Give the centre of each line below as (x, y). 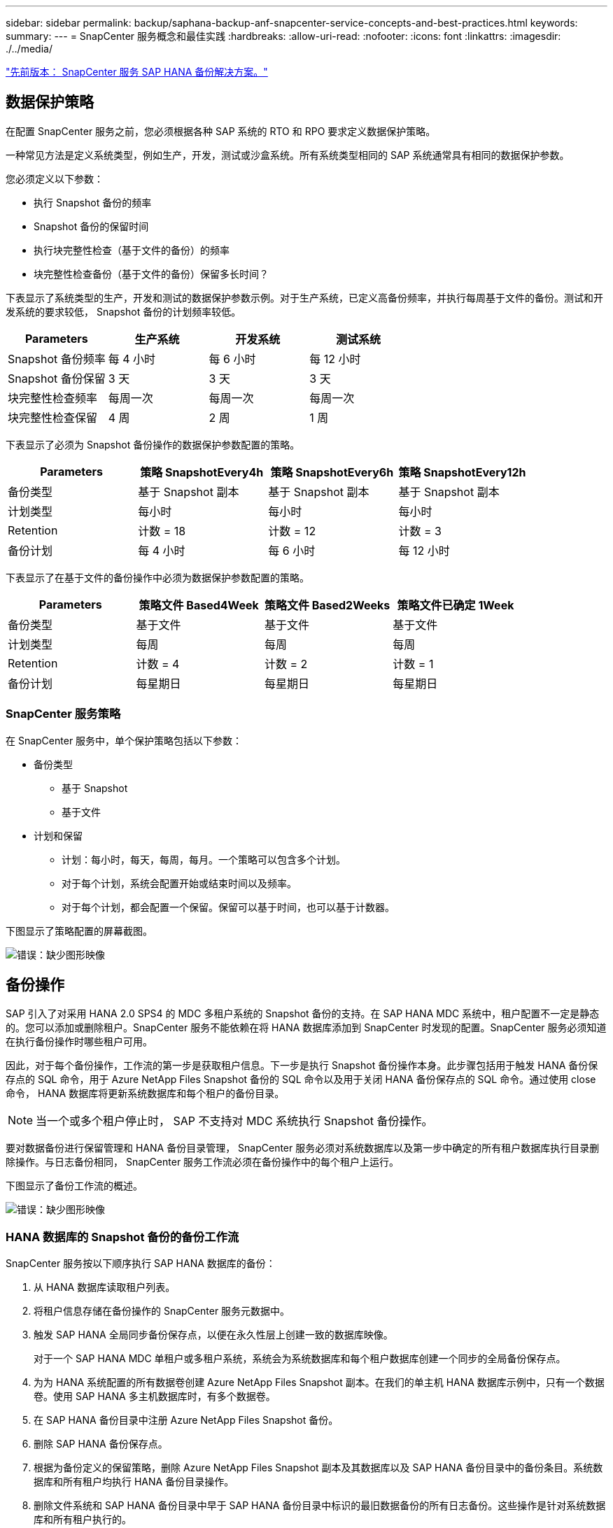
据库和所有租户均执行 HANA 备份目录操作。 (134, 1482)
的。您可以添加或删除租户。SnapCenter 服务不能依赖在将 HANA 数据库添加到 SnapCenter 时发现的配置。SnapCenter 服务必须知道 (306, 1028)
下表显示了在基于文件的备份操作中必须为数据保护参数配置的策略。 (157, 577)
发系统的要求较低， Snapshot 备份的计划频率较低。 (124, 311)
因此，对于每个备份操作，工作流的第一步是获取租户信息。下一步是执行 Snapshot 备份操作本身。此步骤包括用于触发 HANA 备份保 (302, 1066)
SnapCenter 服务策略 (63, 714)
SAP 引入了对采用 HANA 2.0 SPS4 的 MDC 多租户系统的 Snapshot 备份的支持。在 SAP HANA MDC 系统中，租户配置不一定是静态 (303, 1014)
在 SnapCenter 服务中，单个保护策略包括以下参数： (124, 740)
